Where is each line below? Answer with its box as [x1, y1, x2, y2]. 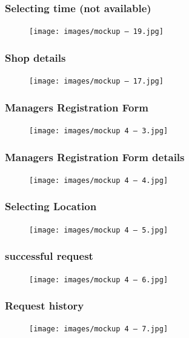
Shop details [5, 50, 66, 65]
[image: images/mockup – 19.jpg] [29, 27, 164, 36]
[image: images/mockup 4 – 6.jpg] [29, 275, 168, 284]
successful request [5, 248, 93, 263]
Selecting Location [5, 199, 97, 214]
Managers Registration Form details [5, 149, 185, 164]
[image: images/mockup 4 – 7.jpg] [29, 325, 168, 334]
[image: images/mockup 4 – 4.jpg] [29, 176, 168, 185]
